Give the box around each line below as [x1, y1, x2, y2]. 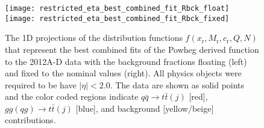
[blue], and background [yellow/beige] [75, 102, 214, 114]
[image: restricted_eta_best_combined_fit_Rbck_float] [5, 4, 230, 13]
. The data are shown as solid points [110, 78, 245, 91]
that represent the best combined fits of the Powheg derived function [5, 43, 259, 55]
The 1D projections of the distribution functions [5, 31, 183, 44]
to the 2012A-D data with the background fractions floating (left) [5, 55, 247, 67]
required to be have [5, 78, 77, 91]
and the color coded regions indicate [5, 90, 139, 103]
